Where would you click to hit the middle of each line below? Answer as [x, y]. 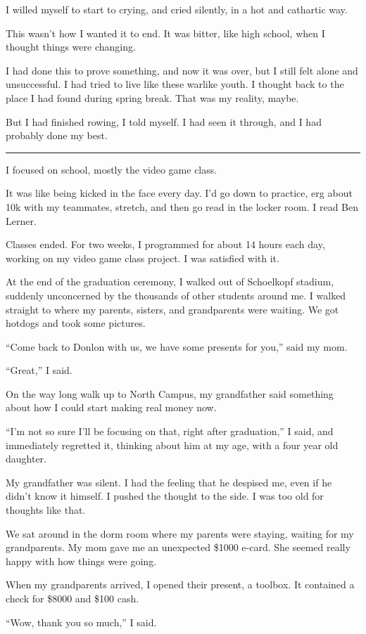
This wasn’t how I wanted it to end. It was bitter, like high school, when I [165, 33]
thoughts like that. [46, 510]
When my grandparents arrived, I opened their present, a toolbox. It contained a [180, 584]
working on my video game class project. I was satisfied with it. [143, 258]
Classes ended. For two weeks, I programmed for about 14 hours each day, [165, 244]
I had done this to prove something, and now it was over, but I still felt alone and [182, 70]
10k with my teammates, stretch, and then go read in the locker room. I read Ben [182, 206]
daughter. [26, 459]
